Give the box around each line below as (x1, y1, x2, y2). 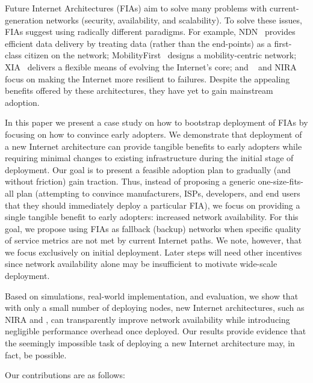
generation (5, 13, 43, 26)
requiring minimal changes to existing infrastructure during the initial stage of (5, 152, 294, 164)
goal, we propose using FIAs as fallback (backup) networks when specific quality (5, 222, 301, 234)
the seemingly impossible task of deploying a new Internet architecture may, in (5, 337, 295, 349)
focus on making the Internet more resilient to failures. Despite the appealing (5, 72, 290, 85)
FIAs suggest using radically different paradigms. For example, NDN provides (5, 25, 296, 38)
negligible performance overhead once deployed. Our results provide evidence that (5, 325, 306, 337)
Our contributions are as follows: (5, 369, 125, 381)
